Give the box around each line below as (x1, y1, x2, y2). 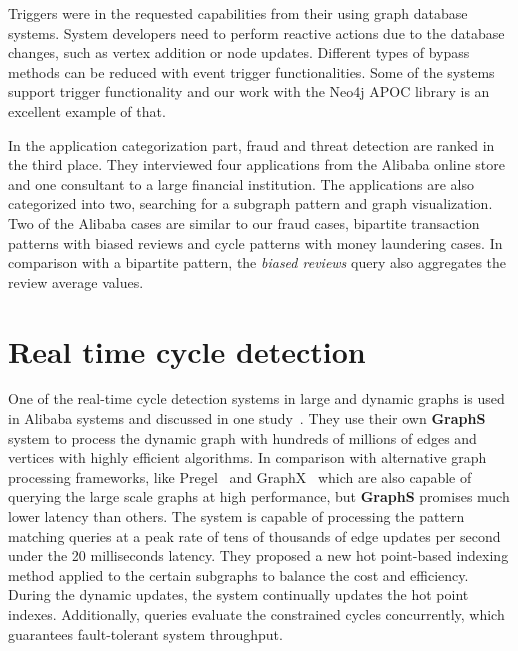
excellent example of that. (8, 100, 166, 121)
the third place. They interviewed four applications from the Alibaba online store (8, 154, 505, 175)
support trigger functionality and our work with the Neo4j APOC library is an (8, 81, 490, 102)
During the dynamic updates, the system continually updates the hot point (8, 584, 469, 605)
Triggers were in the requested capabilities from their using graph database (8, 3, 468, 23)
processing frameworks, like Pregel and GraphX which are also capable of (8, 466, 472, 487)
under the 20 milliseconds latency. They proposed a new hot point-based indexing (8, 545, 509, 566)
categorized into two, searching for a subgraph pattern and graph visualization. (8, 193, 493, 214)
